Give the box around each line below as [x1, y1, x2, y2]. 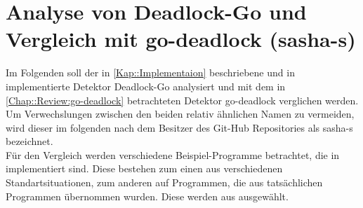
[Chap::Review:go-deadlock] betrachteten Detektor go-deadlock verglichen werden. [6, 92, 359, 107]
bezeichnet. [6, 134, 53, 148]
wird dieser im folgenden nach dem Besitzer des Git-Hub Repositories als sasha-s [6, 120, 353, 134]
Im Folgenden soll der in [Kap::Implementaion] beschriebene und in [6, 65, 295, 80]
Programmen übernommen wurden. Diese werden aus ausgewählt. [6, 188, 289, 203]
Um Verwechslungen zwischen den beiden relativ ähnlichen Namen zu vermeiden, [6, 106, 355, 121]
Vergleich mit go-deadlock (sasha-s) [6, 25, 356, 53]
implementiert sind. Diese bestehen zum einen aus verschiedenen [6, 161, 283, 176]
